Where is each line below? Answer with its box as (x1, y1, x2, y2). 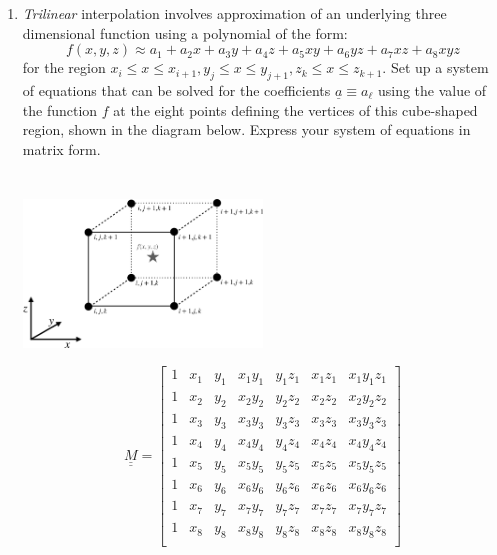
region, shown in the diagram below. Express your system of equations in (22, 119, 471, 140)
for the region (22, 57, 106, 78)
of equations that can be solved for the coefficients (22, 79, 331, 100)
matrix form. (22, 138, 101, 159)
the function (22, 99, 98, 120)
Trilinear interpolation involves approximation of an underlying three (22, 3, 447, 23)
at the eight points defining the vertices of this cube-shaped (113, 99, 478, 120)
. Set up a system (382, 57, 489, 78)
